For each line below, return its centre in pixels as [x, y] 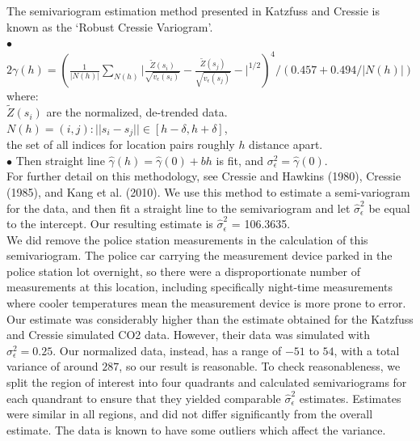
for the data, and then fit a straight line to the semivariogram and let [178, 208]
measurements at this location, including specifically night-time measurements [200, 287]
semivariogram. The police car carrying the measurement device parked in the [199, 255]
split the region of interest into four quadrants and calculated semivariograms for [207, 382]
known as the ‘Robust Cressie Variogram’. [110, 26]
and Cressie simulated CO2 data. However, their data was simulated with [189, 335]
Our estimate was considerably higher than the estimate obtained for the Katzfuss [210, 318]
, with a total [367, 350]
